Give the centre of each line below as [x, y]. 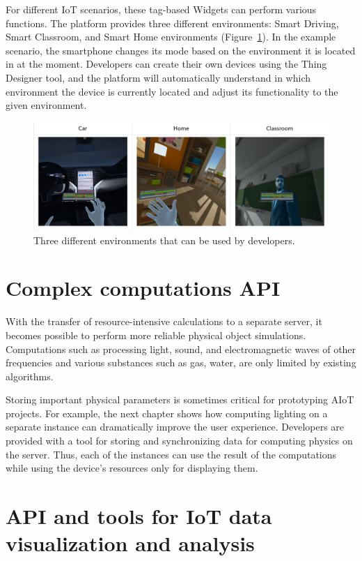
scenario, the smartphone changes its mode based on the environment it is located [181, 50]
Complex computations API [143, 288]
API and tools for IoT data [139, 516]
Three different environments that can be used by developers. [164, 240]
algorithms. [30, 376]
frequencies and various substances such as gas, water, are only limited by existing [181, 362]
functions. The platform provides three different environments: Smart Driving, [172, 23]
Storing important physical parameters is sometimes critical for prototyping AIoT [180, 399]
